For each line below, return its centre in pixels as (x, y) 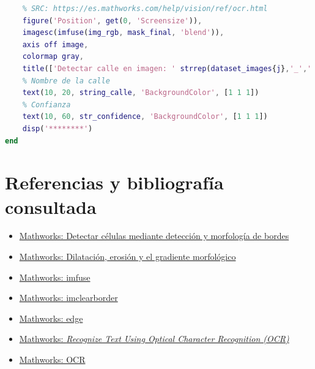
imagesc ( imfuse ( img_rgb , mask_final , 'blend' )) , (123, 33)
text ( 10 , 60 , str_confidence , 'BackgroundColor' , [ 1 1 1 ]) (145, 117)
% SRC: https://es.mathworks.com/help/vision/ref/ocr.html (145, 9)
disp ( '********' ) (57, 128)
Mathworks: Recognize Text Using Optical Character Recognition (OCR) (154, 339)
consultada (51, 206)
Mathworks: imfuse (55, 277)
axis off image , (55, 44)
